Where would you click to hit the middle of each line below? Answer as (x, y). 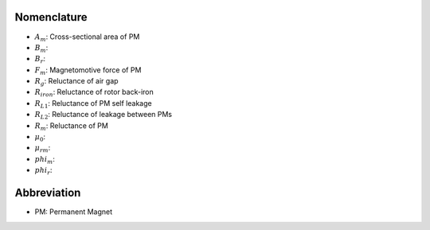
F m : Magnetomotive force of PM (88, 70)
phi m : (45, 160)
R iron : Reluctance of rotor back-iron (94, 93)
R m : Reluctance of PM (72, 126)
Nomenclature (51, 17)
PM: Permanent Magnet (74, 212)
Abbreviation (48, 193)
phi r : (43, 171)
